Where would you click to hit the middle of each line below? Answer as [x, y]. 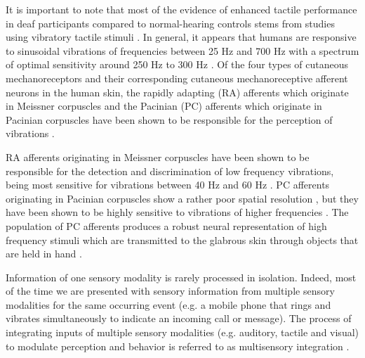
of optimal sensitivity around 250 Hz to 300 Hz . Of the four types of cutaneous [177, 64]
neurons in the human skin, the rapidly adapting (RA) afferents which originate [177, 92]
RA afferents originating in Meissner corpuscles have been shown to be [158, 156]
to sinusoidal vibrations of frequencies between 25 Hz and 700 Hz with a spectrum [182, 50]
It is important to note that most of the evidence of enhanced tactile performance [181, 9]
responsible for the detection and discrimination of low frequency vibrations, [170, 171]
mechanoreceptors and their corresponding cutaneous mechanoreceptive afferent [177, 78]
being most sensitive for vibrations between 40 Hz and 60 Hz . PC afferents [168, 185]
